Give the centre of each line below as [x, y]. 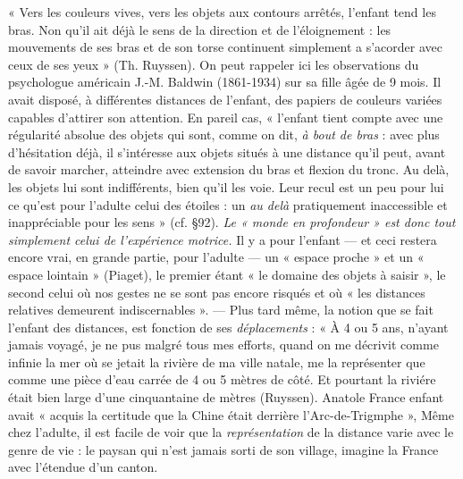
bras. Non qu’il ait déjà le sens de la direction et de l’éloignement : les [200, 29]
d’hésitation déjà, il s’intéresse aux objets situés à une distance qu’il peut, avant [227, 151]
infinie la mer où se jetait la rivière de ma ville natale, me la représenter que [217, 361]
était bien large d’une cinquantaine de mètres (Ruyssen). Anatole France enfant [226, 397]
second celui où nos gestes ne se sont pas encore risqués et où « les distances [217, 292]
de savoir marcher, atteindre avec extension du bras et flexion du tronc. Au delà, [229, 169]
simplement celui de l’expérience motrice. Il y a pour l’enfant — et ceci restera [223, 239]
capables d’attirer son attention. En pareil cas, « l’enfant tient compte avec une [226, 117]
